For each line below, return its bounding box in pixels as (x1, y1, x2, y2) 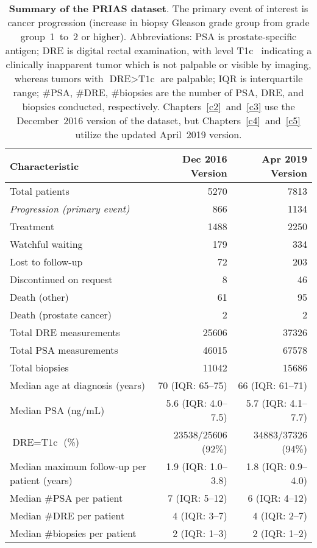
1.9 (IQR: (166, 459, 207, 473)
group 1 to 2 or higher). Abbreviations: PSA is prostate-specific (20, 29, 297, 43)
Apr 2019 (262, 152, 307, 166)
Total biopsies (10, 360, 69, 374)
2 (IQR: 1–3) (173, 526, 227, 540)
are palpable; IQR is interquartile (160, 71, 303, 85)
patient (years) (10, 473, 73, 487)
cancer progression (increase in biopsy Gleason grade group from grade (7, 15, 310, 29)
